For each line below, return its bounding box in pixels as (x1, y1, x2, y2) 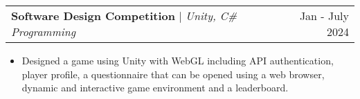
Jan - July (299, 8, 349, 24)
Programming (11, 24, 76, 39)
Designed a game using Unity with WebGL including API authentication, (21, 53, 334, 67)
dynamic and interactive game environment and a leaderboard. (21, 80, 289, 95)
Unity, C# (186, 8, 237, 24)
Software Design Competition (11, 8, 175, 24)
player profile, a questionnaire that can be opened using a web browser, (21, 66, 325, 81)
